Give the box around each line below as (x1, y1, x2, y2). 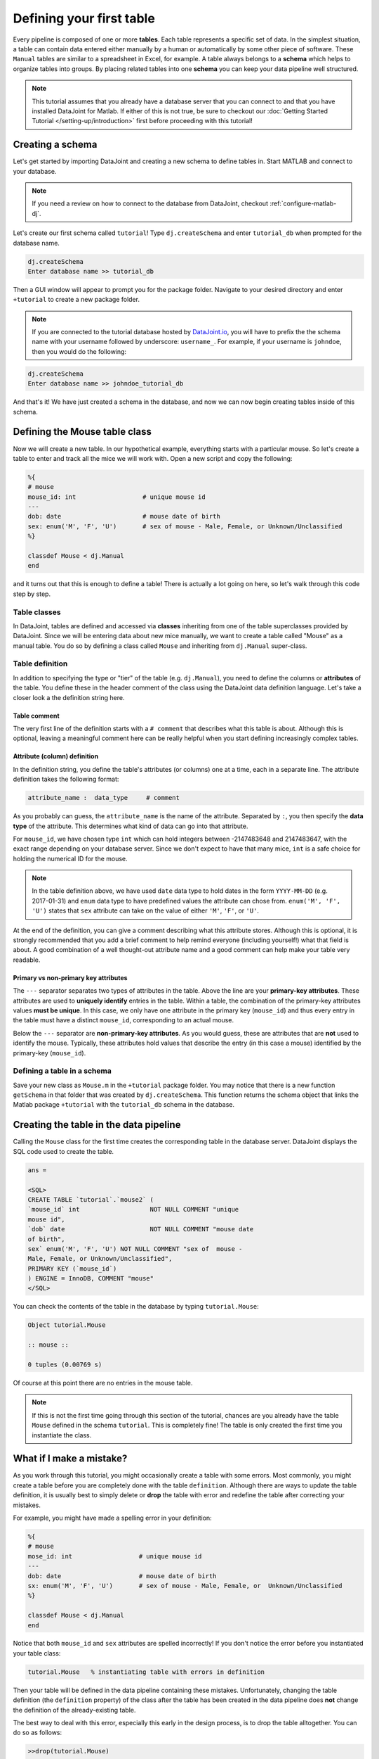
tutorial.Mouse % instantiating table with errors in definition (27, 1668, 265, 1676)
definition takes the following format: (13, 775, 119, 784)
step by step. (13, 590, 51, 598)
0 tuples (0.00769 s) (27, 1360, 102, 1369)
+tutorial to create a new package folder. (13, 296, 140, 304)
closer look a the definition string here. (13, 693, 125, 701)
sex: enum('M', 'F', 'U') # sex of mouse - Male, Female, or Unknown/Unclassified (27, 522, 343, 531)
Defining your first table (13, 11, 156, 26)
